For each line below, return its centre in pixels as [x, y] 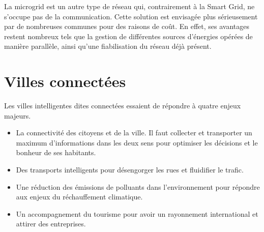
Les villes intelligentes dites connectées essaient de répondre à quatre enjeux [123, 106]
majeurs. [18, 115]
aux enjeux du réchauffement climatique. [79, 197]
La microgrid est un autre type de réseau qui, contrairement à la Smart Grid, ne [129, 6]
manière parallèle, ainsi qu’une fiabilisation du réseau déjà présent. [108, 46]
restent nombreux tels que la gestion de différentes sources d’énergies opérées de [128, 36]
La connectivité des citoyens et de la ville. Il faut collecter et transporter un [134, 133]
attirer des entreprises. [51, 224]
